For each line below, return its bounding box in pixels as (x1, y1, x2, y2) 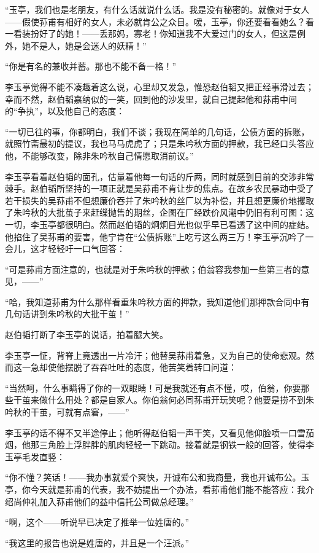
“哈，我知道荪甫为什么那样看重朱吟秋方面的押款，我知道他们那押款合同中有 (5, 295, 310, 308)
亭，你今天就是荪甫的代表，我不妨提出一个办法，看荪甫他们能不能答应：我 (5, 483, 306, 495)
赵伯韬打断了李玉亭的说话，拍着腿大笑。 (5, 328, 168, 341)
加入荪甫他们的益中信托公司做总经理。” (39, 495, 194, 508)
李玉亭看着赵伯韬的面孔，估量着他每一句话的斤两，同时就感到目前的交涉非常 (5, 170, 314, 182)
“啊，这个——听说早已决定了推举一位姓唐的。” (5, 516, 190, 528)
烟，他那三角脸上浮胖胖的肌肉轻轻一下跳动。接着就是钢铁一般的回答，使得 (5, 438, 306, 451)
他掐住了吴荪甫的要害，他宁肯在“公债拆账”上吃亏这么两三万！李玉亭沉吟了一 (5, 230, 314, 243)
